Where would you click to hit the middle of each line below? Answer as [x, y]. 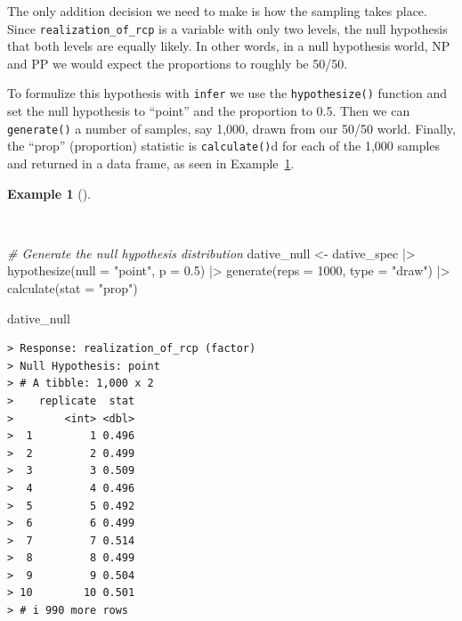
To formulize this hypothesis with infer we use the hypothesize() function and [227, 93]
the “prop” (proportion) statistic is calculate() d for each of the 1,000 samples [224, 146]
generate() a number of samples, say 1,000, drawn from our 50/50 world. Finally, [231, 128]
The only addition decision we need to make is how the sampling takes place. [217, 11]
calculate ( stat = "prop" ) [73, 287]
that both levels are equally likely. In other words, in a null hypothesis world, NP [229, 46]
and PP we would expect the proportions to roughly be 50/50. [178, 63]
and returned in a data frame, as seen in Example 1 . [151, 163]
